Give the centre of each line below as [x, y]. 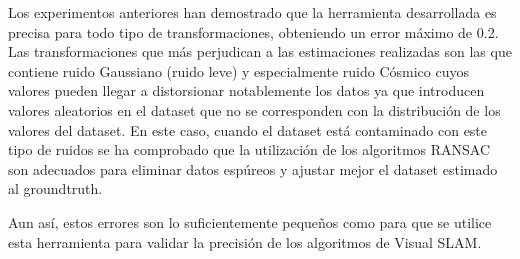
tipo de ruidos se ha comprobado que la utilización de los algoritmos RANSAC [249, 149]
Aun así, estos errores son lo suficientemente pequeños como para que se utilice [250, 221]
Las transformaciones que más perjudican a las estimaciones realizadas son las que [260, 51]
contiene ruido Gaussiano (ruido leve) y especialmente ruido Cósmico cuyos [239, 70]
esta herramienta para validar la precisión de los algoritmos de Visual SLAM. [245, 241]
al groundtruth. [55, 188]
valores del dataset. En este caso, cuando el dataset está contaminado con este [248, 129]
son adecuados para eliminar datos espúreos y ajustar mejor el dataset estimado [253, 168]
